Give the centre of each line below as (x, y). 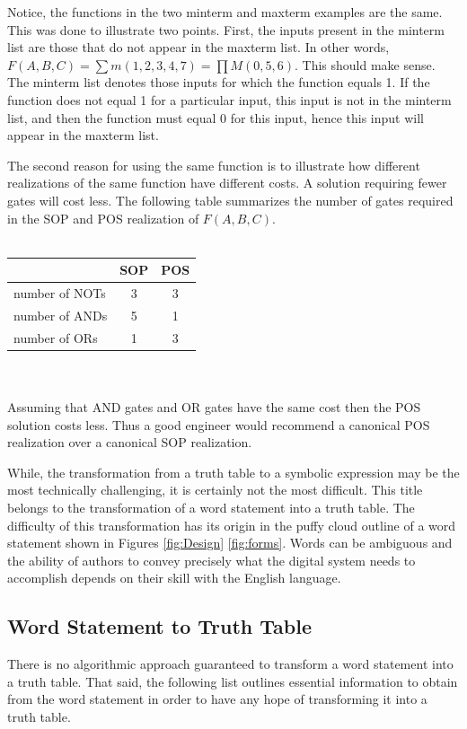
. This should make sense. (365, 64)
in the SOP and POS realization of (103, 218)
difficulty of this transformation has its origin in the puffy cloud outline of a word (232, 525)
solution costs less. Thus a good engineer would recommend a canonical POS (219, 424)
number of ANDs (61, 315)
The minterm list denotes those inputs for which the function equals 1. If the (219, 82)
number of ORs (56, 337)
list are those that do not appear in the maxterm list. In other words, (198, 47)
